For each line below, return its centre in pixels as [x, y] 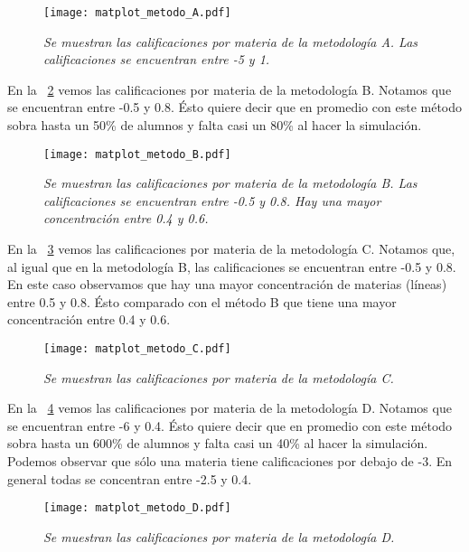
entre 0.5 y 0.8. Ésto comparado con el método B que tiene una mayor [202, 301]
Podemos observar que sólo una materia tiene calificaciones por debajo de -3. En [230, 461]
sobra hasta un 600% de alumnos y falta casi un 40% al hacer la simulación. [218, 443]
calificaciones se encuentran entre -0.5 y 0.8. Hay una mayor [212, 200]
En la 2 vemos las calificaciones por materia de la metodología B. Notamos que [230, 89]
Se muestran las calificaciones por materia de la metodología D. [219, 536]
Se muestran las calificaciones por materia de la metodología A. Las [231, 41]
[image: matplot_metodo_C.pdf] [137, 349]
